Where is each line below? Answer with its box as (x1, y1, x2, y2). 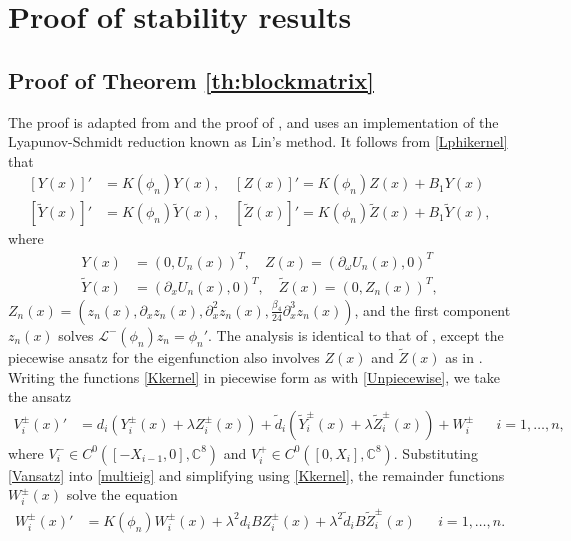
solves (58, 324, 94, 345)
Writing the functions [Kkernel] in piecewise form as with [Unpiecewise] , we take (8, 366, 500, 387)
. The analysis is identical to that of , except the (208, 324, 504, 345)
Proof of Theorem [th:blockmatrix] (8, 64, 374, 95)
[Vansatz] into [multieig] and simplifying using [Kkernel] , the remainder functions (8, 464, 505, 485)
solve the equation (66, 484, 178, 505)
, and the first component (354, 299, 511, 320)
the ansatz (8, 386, 72, 407)
